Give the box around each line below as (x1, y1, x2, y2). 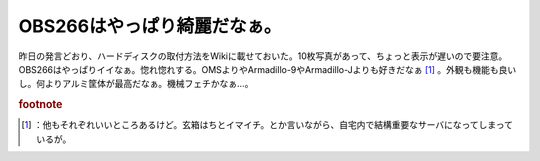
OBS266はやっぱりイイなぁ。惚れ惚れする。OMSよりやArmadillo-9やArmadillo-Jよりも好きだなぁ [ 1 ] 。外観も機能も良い (18, 63, 517, 75)
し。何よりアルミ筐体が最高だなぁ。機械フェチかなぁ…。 (18, 78, 254, 90)
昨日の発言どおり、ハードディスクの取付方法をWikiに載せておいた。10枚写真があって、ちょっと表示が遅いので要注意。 (18, 50, 508, 62)
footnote (18, 98, 63, 112)
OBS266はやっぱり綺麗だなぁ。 (18, 15, 282, 37)
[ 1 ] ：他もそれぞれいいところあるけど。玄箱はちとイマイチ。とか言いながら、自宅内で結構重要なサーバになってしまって (21, 119, 514, 131)
